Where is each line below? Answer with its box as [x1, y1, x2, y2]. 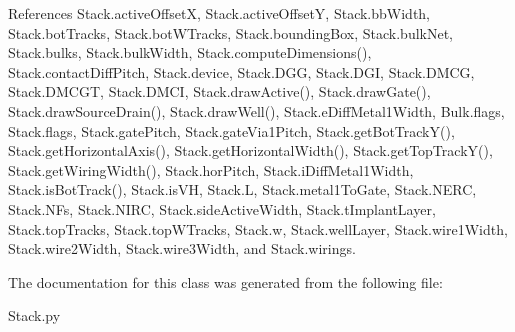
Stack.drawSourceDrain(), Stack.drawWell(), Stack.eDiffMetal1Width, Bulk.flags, [8, 100, 505, 121]
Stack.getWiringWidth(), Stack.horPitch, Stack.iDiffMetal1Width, [8, 159, 414, 180]
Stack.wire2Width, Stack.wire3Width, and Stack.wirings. [8, 238, 356, 259]
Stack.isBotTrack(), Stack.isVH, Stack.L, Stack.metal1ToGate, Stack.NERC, [8, 179, 477, 200]
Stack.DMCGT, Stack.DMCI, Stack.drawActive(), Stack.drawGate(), [8, 81, 431, 102]
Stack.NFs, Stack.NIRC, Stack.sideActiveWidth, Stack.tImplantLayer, [8, 198, 436, 219]
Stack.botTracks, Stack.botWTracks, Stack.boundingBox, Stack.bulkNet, [8, 22, 454, 43]
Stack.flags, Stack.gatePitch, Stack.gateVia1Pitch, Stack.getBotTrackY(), [8, 120, 455, 141]
